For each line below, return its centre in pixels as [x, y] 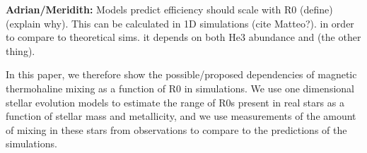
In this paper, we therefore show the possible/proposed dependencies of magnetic [181, 74]
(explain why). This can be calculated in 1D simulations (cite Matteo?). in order [180, 23]
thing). [21, 50]
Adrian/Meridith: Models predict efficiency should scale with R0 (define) [169, 9]
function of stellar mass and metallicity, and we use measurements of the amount [181, 116]
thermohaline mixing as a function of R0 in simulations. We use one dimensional [180, 88]
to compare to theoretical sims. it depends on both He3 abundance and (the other [183, 37]
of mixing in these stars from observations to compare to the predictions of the [176, 129]
